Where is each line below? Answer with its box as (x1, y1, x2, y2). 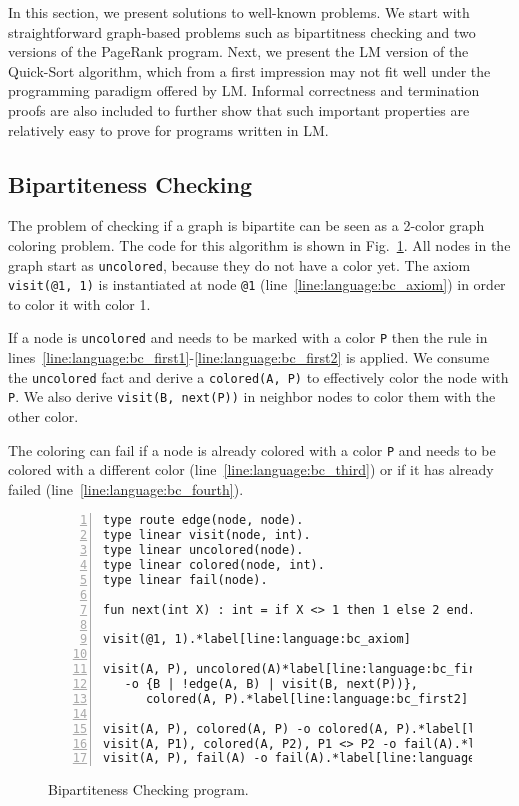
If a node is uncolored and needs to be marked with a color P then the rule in (8, 327, 488, 348)
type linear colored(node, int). (103, 558, 325, 573)
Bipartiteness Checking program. (48, 779, 249, 800)
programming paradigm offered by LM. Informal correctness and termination (8, 80, 480, 101)
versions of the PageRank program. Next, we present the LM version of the (8, 41, 469, 62)
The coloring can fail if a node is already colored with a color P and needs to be (8, 439, 496, 460)
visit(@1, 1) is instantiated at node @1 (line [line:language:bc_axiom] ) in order (8, 274, 506, 295)
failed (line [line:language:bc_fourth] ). (8, 478, 244, 499)
